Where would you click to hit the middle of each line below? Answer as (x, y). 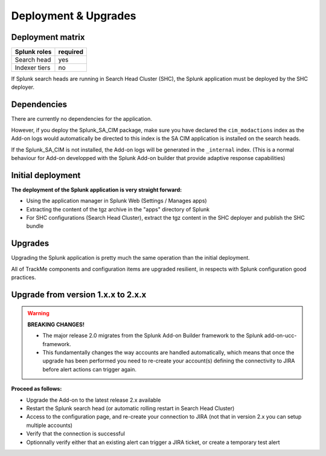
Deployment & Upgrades (74, 16)
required (71, 52)
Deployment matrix (48, 37)
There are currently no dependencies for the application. (81, 119)
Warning (38, 313)
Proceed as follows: (37, 389)
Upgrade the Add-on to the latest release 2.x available (94, 400)
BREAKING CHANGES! (56, 324)
